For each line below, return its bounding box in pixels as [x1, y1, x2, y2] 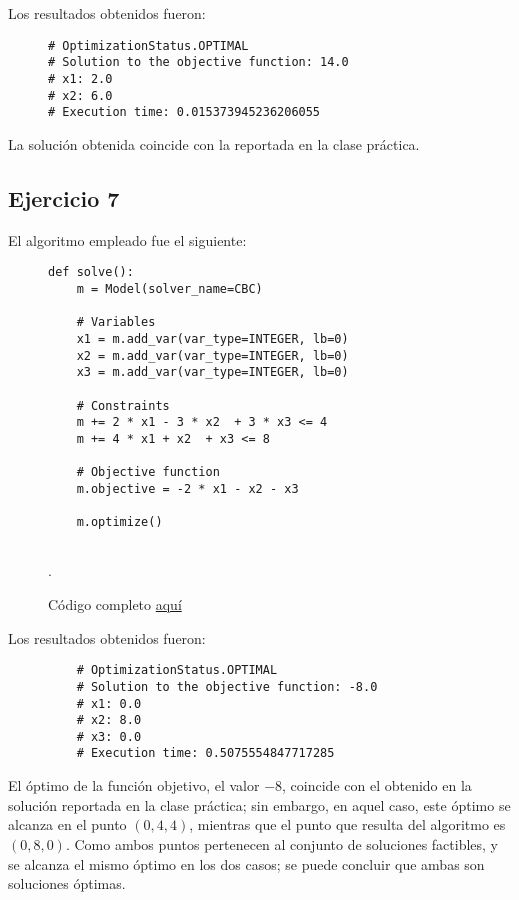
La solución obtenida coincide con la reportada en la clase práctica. [8, 133, 420, 154]
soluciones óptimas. [8, 873, 126, 894]
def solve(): [48, 265, 134, 280]
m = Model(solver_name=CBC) [76, 281, 263, 296]
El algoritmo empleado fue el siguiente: [8, 229, 247, 250]
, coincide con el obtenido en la [282, 775, 472, 796]
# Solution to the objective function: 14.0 [48, 55, 349, 70]
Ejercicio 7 [8, 182, 120, 213]
